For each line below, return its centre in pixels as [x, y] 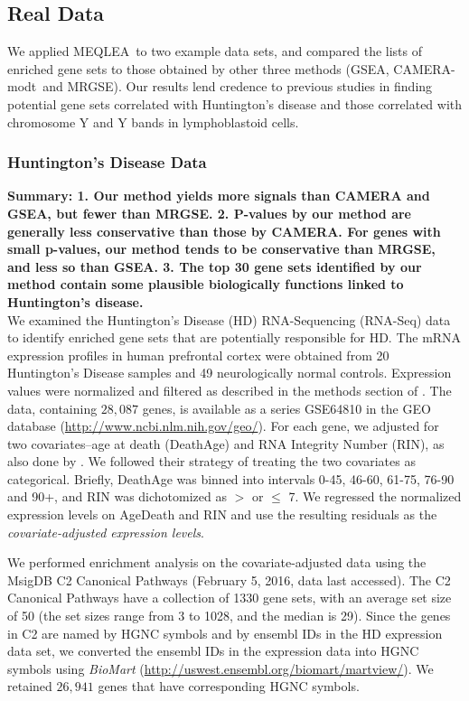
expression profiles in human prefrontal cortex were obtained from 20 [198, 355]
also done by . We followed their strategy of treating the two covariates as [211, 461]
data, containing [52, 408]
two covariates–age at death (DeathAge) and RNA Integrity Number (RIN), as [226, 443]
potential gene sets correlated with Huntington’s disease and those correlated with [235, 103]
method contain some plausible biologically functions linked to [206, 284]
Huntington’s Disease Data [107, 162]
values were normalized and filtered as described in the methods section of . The [230, 390]
